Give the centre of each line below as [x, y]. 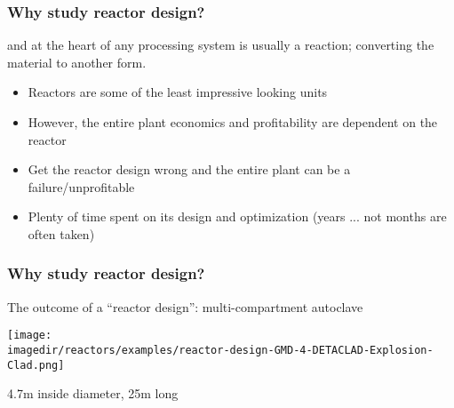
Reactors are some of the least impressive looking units [178, 92]
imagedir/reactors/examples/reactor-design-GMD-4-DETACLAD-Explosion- [220, 351]
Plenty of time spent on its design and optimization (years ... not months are [237, 216]
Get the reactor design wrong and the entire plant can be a [189, 169]
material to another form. [77, 62]
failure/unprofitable [81, 186]
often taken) [61, 233]
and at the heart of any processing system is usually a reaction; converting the [221, 45]
